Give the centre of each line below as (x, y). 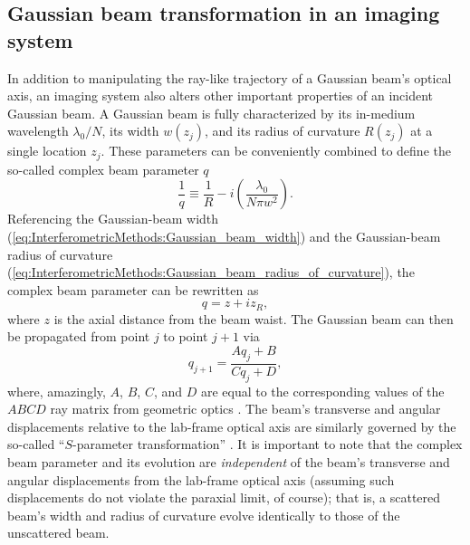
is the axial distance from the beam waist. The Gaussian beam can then (254, 318)
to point (186, 336)
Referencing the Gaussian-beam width (113, 219)
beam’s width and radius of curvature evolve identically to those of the (204, 515)
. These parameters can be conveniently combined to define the (276, 151)
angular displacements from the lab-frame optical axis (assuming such (201, 479)
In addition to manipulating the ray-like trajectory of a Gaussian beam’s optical (230, 77)
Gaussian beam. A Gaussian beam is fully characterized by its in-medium (211, 113)
